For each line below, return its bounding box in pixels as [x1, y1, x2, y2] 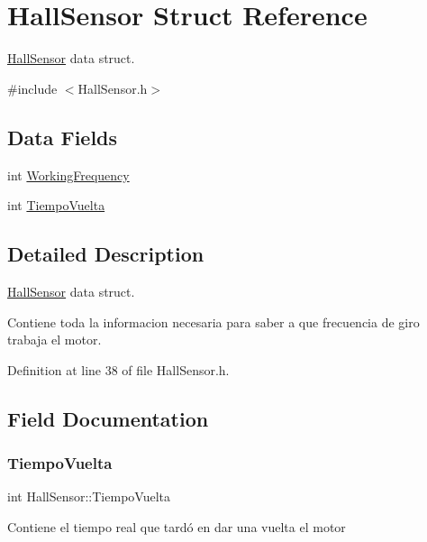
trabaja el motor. [7, 330, 102, 349]
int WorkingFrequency [7, 165, 130, 184]
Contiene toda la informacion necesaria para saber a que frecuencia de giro [7, 312, 420, 331]
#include [7, 78, 58, 97]
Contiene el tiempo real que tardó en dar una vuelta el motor [7, 517, 346, 536]
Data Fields [7, 123, 118, 151]
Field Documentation [7, 404, 209, 432]
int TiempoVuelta [7, 196, 105, 215]
